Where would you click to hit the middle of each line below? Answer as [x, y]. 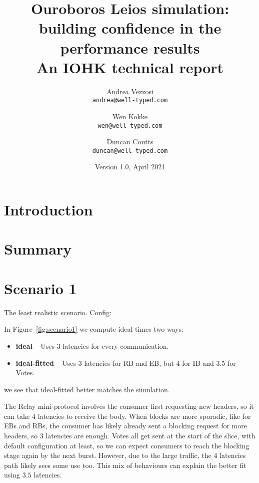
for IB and [198, 363]
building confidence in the [130, 28]
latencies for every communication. [116, 345]
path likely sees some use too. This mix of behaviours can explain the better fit [125, 465]
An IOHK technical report [130, 67]
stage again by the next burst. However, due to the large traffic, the [108, 455]
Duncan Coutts [130, 142]
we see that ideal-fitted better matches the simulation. [87, 389]
